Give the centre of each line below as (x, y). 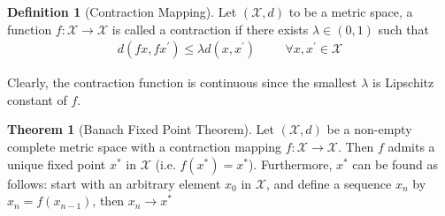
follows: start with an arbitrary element (114, 183)
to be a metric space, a (351, 11)
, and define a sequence (329, 183)
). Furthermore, (290, 164)
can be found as (395, 164)
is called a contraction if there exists (210, 29)
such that (403, 29)
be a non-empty (369, 129)
